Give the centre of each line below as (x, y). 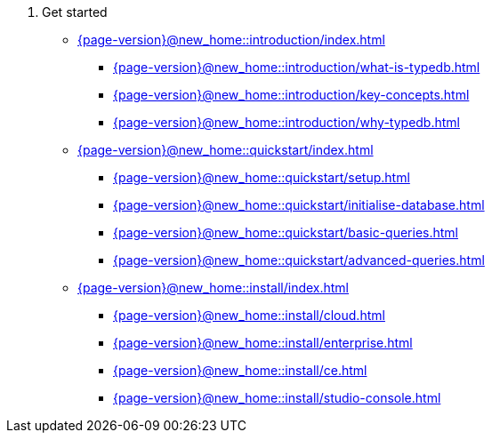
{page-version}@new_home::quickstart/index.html (226, 150)
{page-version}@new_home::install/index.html (214, 288)
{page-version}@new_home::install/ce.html (240, 370)
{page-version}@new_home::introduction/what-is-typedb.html (297, 67)
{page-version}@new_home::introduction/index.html (231, 40)
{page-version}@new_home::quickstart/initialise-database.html (299, 205)
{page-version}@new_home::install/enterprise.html (263, 343)
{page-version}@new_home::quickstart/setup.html (262, 177)
